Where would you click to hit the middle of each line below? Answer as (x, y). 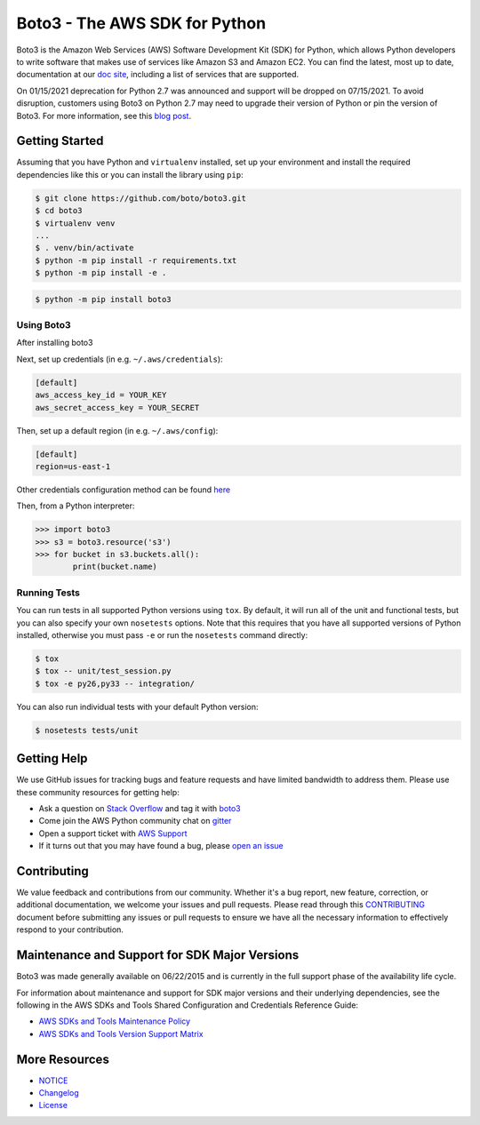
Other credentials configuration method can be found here (124, 490)
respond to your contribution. (70, 930)
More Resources (63, 1059)
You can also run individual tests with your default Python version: (137, 706)
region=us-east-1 (73, 466)
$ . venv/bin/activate (84, 248)
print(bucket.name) (115, 567)
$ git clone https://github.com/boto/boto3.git (140, 198)
